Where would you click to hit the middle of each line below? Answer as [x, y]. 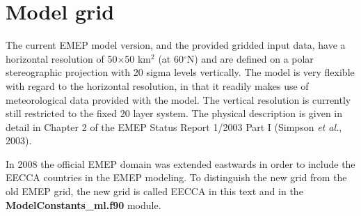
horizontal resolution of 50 [62, 58]
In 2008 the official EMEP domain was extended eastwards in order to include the [180, 163]
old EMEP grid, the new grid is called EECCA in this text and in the [154, 191]
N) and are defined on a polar [250, 58]
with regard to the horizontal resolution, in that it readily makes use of [157, 85]
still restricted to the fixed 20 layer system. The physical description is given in [174, 113]
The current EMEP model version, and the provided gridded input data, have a [176, 45]
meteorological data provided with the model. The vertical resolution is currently [178, 99]
